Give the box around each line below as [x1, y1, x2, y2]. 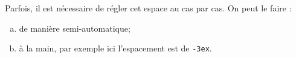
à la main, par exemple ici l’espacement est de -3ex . [19, 42, 212, 54]
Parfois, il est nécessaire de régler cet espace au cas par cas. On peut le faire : [5, 2, 292, 14]
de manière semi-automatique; [19, 22, 130, 34]
